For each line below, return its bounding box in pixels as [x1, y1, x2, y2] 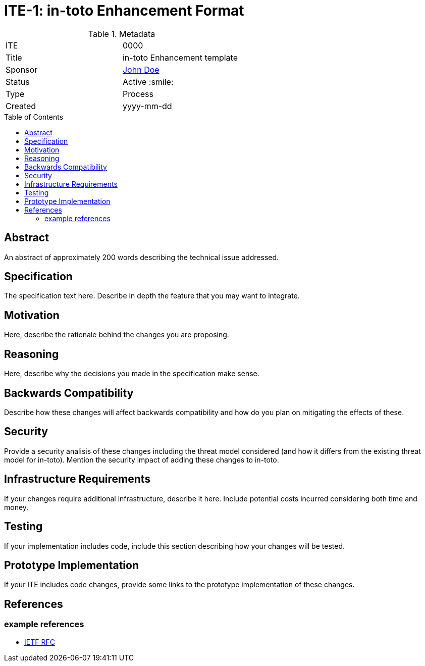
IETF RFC [24, 637, 55, 646]
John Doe [122, 64, 160, 75]
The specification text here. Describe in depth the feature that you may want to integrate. [4, 291, 300, 300]
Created [6, 100, 36, 111]
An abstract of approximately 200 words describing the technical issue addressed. [4, 252, 279, 262]
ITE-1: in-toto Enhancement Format [4, 2, 244, 19]
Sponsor [6, 64, 38, 75]
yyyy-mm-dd [122, 100, 172, 111]
